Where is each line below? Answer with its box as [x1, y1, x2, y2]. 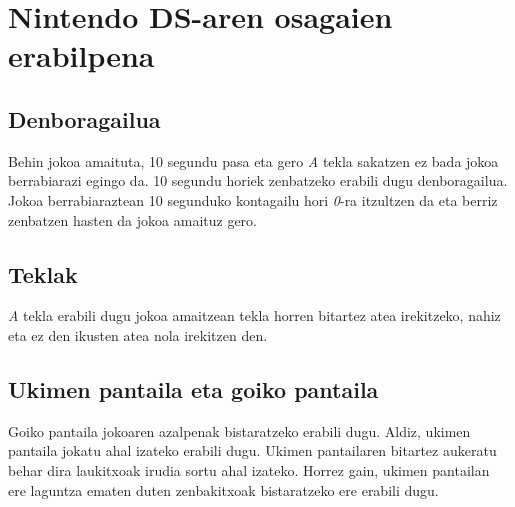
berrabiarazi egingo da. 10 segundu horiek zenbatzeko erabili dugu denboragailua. [8, 170, 508, 191]
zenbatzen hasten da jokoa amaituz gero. [8, 209, 257, 230]
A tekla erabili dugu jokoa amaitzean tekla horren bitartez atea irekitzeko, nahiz [8, 305, 501, 326]
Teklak [8, 258, 78, 289]
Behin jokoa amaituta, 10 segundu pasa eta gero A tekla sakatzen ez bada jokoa [8, 150, 499, 171]
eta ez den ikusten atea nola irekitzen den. [8, 324, 268, 345]
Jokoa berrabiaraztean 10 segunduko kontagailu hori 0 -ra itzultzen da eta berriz [8, 189, 498, 210]
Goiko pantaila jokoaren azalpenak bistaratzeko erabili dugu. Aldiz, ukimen [8, 420, 471, 441]
